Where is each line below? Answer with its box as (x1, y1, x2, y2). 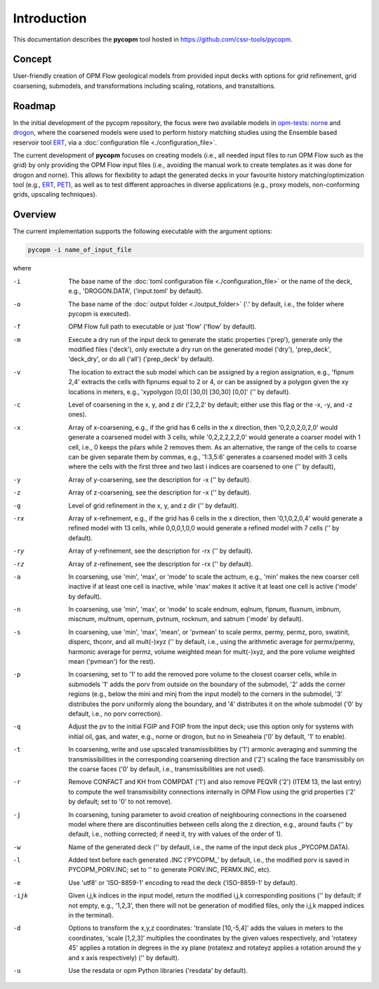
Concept (13, 53, 52, 65)
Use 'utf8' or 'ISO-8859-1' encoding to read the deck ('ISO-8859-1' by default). (68, 878, 298, 886)
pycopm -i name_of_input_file (27, 246, 132, 254)
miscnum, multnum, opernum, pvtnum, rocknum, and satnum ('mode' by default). (68, 615, 304, 623)
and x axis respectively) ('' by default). (68, 953, 180, 962)
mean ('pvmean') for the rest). (68, 657, 156, 666)
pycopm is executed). (68, 309, 131, 317)
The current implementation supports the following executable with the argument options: (13, 227, 273, 235)
